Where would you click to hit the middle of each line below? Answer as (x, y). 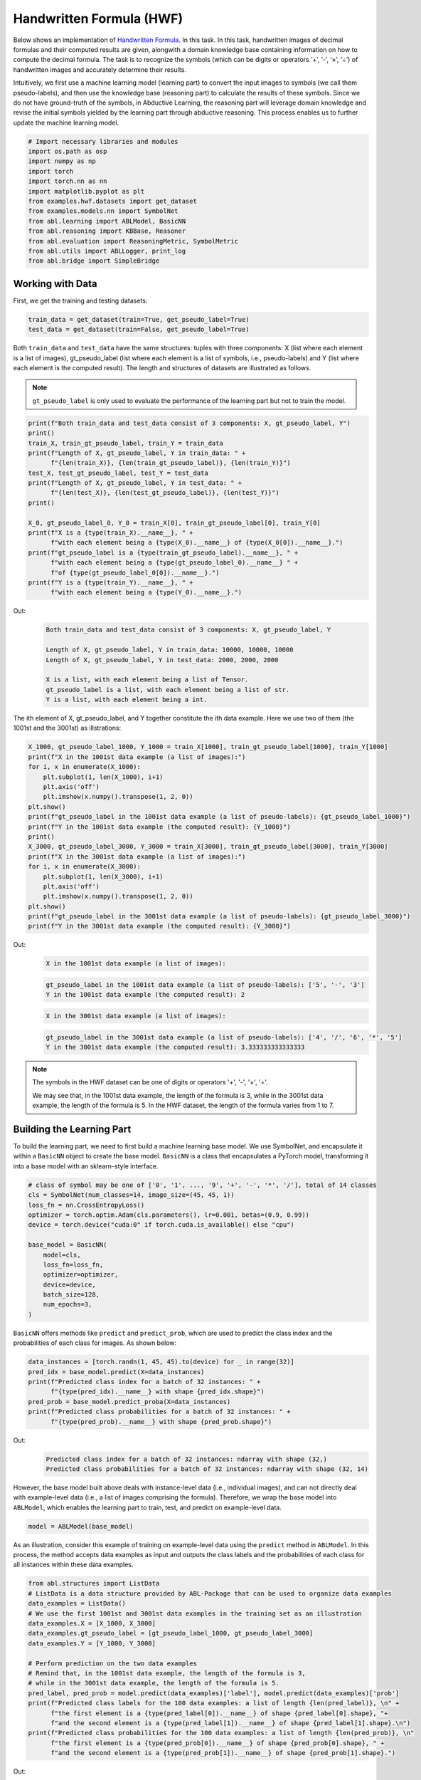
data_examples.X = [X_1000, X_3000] (92, 1623)
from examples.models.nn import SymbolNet (103, 211)
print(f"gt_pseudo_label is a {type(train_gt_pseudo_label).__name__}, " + (163, 553)
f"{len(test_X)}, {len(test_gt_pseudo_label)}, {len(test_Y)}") (165, 493)
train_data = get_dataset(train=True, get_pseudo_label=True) (139, 319)
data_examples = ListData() (77, 1603)
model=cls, (62, 1255)
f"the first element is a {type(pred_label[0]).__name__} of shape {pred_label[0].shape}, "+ (219, 1713)
